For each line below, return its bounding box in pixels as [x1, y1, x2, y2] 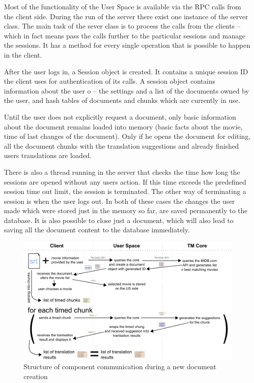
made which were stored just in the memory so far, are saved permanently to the [4, 205, 248, 216]
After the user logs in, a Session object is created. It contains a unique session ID [4, 66, 248, 76]
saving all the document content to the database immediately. [4, 224, 190, 235]
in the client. [4, 49, 42, 60]
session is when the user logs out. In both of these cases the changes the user [4, 195, 235, 206]
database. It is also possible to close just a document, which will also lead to [4, 215, 234, 225]
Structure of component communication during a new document [24, 361, 217, 372]
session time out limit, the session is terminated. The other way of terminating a [4, 186, 246, 196]
